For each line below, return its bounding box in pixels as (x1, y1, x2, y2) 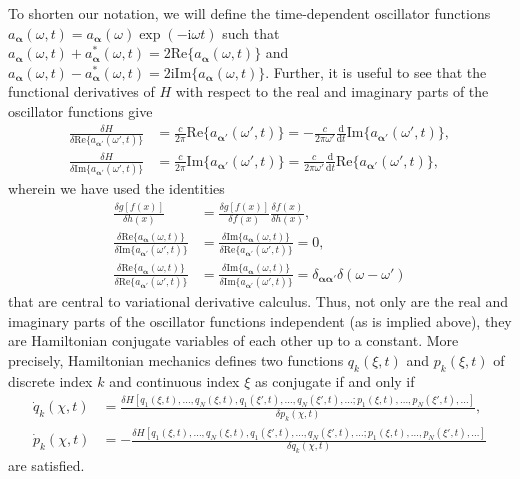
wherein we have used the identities (8, 178, 225, 199)
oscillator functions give (8, 100, 153, 121)
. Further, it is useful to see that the (265, 61, 487, 82)
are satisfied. (8, 455, 85, 476)
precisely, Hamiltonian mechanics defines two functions (8, 349, 344, 370)
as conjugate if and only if (254, 370, 415, 391)
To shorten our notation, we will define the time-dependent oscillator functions (8, 3, 491, 23)
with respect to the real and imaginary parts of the (175, 81, 489, 102)
